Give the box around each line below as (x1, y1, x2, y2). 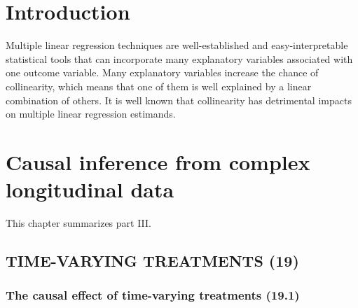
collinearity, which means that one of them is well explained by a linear (6, 78, 312, 93)
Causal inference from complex (6, 147, 310, 176)
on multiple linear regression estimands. (6, 106, 176, 121)
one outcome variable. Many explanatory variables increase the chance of (6, 65, 319, 80)
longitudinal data (6, 175, 174, 204)
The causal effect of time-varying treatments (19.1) (6, 286, 300, 304)
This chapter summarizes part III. (6, 216, 151, 230)
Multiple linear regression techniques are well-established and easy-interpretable (6, 38, 348, 52)
